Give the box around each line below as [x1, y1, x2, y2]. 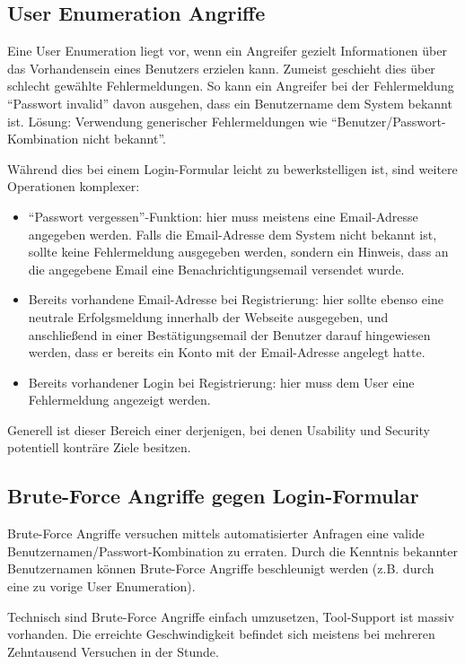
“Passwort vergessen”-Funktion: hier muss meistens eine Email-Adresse [28, 206, 418, 225]
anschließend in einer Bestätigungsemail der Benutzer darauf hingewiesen [28, 325, 431, 344]
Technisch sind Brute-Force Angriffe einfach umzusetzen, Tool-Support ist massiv [7, 607, 454, 625]
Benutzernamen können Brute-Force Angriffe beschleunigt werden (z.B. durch [7, 559, 434, 578]
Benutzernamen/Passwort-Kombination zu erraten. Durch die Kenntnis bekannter [7, 541, 458, 560]
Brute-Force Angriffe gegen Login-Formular [7, 482, 419, 510]
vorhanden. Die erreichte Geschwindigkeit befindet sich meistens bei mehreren [7, 625, 435, 643]
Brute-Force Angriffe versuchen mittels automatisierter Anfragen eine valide [7, 524, 425, 543]
